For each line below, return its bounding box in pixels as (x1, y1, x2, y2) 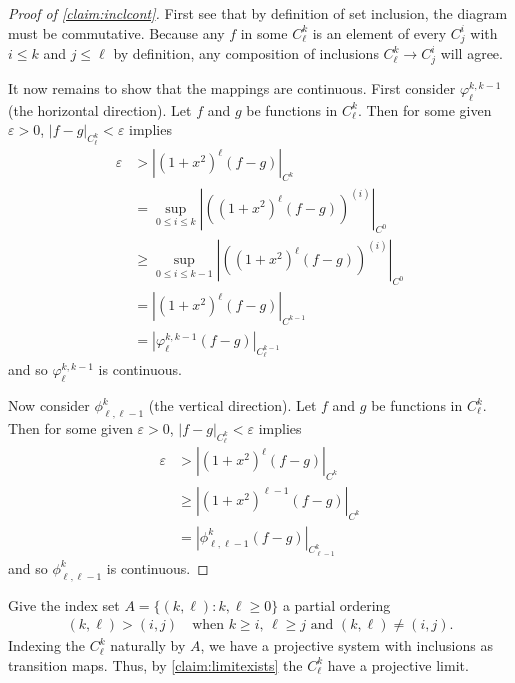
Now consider (8, 395, 90, 415)
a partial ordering (282, 594, 391, 615)
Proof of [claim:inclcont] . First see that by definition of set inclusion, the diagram (8, 3, 508, 23)
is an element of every (312, 22, 447, 43)
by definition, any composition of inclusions (113, 43, 379, 64)
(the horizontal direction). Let (8, 99, 192, 120)
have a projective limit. (327, 654, 469, 675)
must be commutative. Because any (8, 22, 225, 43)
